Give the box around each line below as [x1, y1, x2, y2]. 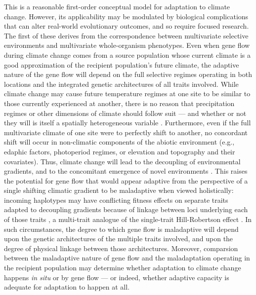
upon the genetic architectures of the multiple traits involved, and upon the [4, 233, 233, 244]
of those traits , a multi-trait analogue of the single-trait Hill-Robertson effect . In [4, 214, 252, 224]
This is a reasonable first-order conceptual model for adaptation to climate [4, 1, 230, 11]
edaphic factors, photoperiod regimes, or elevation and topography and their [4, 146, 235, 156]
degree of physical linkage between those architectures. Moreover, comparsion [4, 243, 238, 253]
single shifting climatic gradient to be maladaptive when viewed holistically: [4, 185, 234, 195]
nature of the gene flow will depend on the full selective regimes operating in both [4, 69, 252, 79]
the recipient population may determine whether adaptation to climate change [4, 262, 241, 273]
